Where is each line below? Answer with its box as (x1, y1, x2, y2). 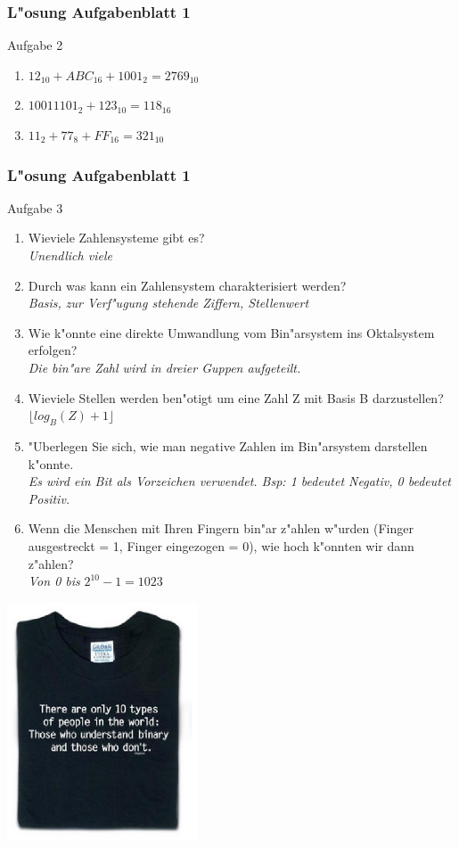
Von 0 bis (28, 572, 80, 590)
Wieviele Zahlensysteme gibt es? (28, 228, 205, 247)
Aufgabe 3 (7, 198, 63, 217)
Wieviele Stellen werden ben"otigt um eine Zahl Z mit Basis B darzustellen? (28, 388, 444, 407)
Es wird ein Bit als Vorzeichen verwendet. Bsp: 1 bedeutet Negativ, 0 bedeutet (28, 472, 452, 490)
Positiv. (28, 489, 70, 507)
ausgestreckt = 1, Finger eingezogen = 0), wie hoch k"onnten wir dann (28, 536, 414, 555)
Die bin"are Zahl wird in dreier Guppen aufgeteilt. (28, 358, 301, 376)
